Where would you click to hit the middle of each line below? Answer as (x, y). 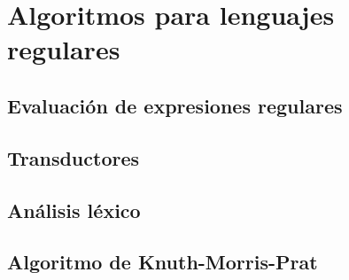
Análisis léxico (74, 210)
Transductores (74, 157)
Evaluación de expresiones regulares (175, 105)
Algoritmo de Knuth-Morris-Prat (163, 262)
